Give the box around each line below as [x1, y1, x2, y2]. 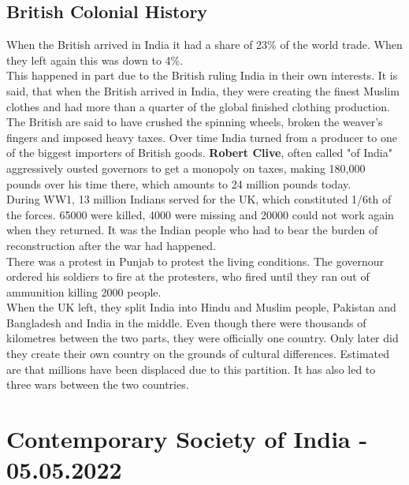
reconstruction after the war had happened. [6, 237, 216, 253]
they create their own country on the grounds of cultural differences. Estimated [6, 345, 389, 362]
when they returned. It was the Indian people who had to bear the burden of [6, 222, 378, 238]
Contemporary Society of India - [6, 423, 368, 455]
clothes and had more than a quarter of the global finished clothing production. [6, 98, 390, 114]
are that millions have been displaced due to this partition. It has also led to [6, 360, 376, 377]
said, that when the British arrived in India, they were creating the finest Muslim [6, 82, 400, 99]
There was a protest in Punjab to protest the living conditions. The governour [6, 252, 385, 269]
